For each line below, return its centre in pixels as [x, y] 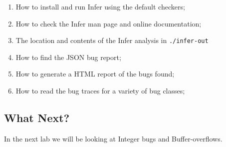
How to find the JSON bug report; [68, 57]
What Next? [37, 118]
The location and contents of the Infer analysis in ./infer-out [112, 40]
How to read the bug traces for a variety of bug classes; [100, 91]
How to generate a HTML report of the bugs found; [95, 74]
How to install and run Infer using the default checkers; [100, 6]
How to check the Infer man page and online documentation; [109, 23]
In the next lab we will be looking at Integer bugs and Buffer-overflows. [113, 138]
